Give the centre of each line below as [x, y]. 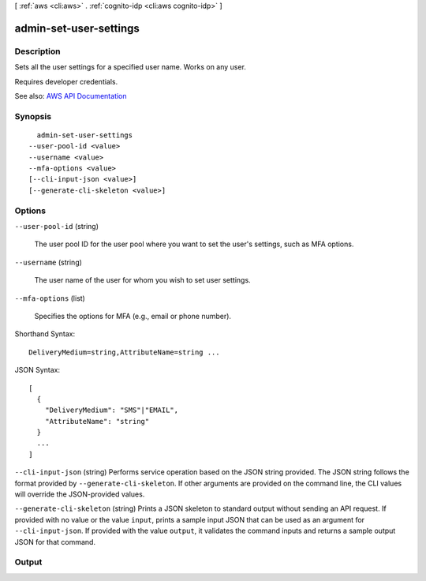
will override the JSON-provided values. [80, 494]
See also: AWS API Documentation [71, 96]
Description [37, 51]
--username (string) [49, 262]
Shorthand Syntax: [45, 334]
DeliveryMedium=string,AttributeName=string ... [124, 352]
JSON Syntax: [37, 370]
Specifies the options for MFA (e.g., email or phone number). [133, 316]
